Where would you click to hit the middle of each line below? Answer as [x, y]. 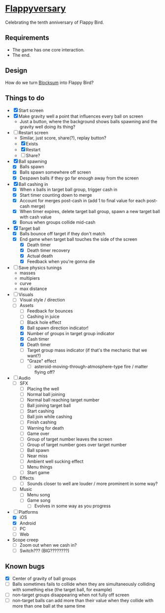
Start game [38, 472]
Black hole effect [44, 322]
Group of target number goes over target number [77, 444]
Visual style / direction [42, 300]
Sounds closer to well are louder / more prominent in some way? [92, 484]
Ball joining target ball [49, 405]
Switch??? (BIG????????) [45, 550]
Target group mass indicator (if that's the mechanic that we [87, 350]
